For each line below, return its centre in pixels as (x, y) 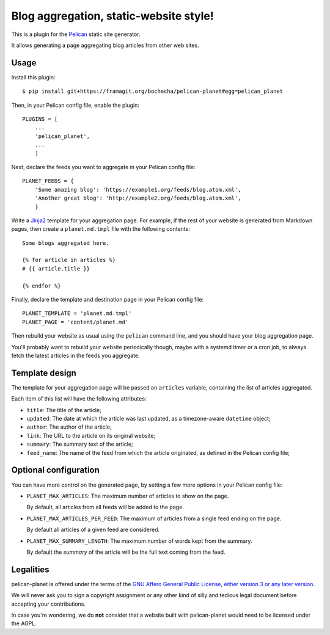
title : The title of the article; (64, 410)
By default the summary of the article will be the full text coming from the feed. (126, 552)
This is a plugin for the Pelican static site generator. (76, 34)
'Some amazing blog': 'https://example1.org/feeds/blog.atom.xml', (138, 190)
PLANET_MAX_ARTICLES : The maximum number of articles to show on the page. (128, 496)
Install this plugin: (33, 77)
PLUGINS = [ (40, 119)
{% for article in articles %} (69, 260)
